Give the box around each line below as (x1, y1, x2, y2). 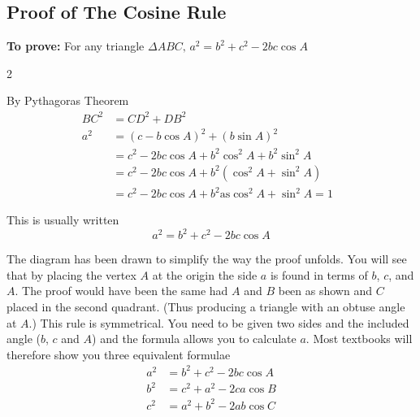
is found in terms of (270, 266, 368, 283)
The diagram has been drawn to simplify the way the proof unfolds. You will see (6, 250, 407, 267)
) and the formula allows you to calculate (92, 330, 297, 347)
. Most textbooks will (305, 330, 413, 347)
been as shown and (278, 282, 372, 299)
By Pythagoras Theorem (6, 92, 129, 109)
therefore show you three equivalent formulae (6, 345, 231, 363)
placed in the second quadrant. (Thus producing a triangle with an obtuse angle (6, 298, 405, 315)
